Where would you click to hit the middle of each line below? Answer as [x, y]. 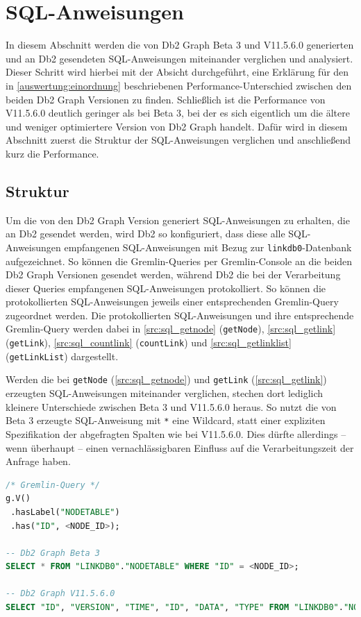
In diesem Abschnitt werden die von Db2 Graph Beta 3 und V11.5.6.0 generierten [180, 45]
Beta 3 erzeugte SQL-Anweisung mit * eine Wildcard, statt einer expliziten [166, 420]
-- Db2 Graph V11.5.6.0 [60, 594]
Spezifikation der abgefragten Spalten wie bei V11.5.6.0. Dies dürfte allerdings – [176, 433]
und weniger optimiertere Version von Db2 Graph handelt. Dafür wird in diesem [177, 126]
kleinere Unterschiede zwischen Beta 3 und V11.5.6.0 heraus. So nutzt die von [171, 406]
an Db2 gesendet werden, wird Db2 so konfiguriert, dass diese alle [145, 234]
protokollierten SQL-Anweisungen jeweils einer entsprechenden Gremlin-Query [172, 302]
